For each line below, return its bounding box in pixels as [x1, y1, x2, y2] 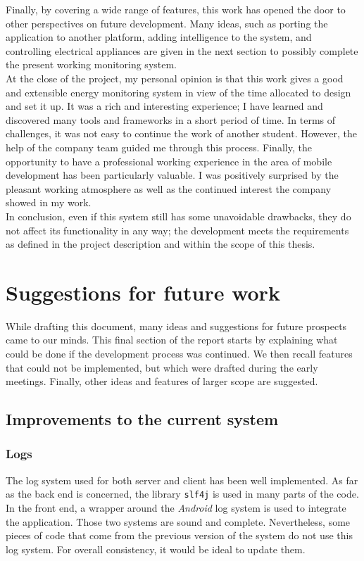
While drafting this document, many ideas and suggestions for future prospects [6, 318, 347, 333]
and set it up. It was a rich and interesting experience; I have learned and [6, 99, 323, 113]
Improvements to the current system [6, 408, 279, 430]
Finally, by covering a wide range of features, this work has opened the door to [6, 2, 346, 16]
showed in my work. [6, 195, 92, 210]
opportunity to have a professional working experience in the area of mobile [6, 153, 332, 168]
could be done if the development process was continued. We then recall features [6, 346, 353, 360]
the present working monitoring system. [6, 57, 177, 72]
